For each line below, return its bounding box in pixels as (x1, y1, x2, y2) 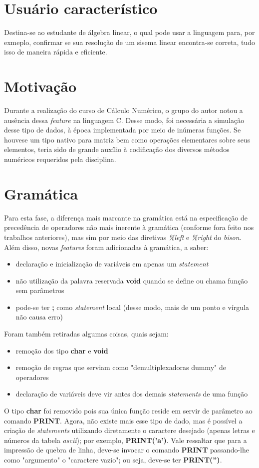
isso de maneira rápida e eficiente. (4, 46, 107, 57)
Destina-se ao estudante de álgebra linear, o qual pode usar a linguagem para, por (4, 27, 255, 37)
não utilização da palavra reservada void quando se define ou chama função (15, 275, 248, 285)
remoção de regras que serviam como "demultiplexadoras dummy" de (15, 362, 226, 372)
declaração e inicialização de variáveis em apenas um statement (15, 258, 209, 269)
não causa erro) (15, 311, 63, 322)
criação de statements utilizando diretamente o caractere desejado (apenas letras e (4, 425, 255, 435)
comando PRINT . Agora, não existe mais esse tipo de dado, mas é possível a (4, 415, 243, 425)
